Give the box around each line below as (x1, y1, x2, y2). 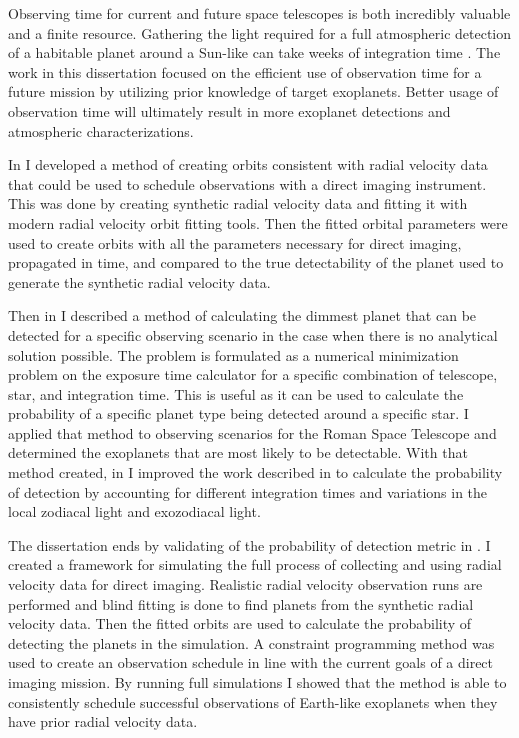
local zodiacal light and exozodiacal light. (8, 501, 261, 522)
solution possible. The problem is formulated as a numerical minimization (8, 344, 459, 365)
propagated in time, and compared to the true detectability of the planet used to (8, 252, 504, 273)
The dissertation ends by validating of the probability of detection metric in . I (8, 534, 491, 555)
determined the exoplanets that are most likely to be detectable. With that (8, 442, 468, 463)
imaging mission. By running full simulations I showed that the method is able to (8, 672, 507, 692)
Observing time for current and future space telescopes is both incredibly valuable (8, 3, 511, 23)
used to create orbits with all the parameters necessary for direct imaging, (8, 232, 462, 253)
